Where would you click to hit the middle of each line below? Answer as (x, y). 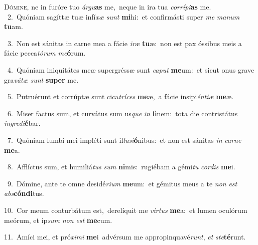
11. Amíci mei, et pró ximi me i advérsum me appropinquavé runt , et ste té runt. (125, 237)
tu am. (14, 26)
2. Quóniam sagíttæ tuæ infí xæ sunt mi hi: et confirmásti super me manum (123, 16)
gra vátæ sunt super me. (41, 79)
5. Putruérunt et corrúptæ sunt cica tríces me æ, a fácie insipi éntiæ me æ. (120, 96)
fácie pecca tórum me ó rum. (45, 53)
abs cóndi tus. (24, 193)
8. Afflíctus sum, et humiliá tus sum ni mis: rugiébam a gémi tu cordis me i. (121, 167)
